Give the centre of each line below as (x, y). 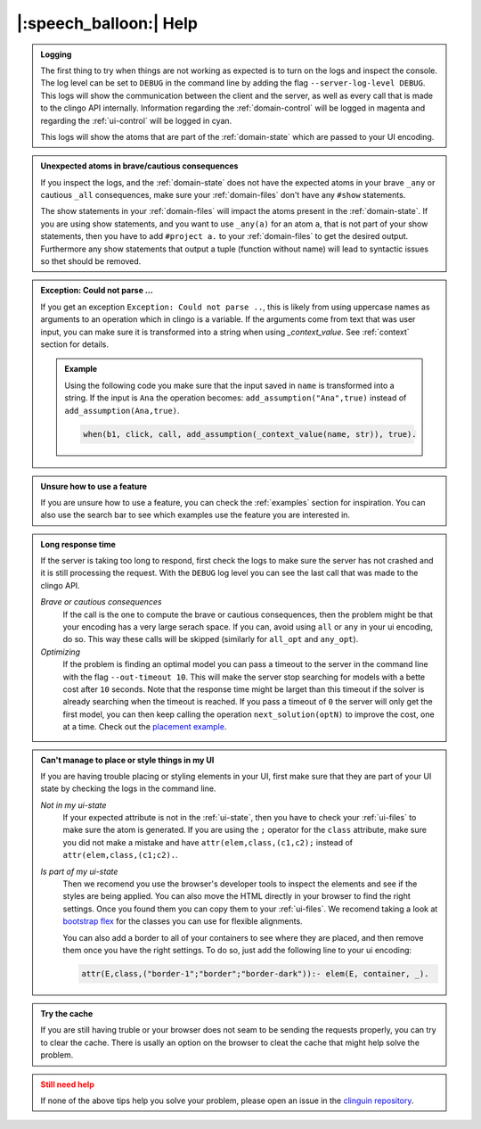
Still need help (68, 1084)
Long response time (78, 544)
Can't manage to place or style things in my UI (127, 760)
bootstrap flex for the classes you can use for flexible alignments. (183, 921)
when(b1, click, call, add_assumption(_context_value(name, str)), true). (250, 434)
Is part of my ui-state (79, 871)
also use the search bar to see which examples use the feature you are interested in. (196, 515)
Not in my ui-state (73, 805)
